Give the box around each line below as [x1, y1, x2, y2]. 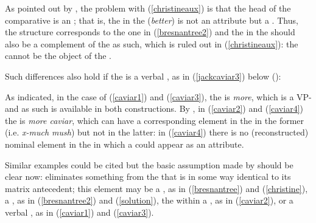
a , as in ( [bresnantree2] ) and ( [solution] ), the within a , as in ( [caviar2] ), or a [5, 194, 293, 207]
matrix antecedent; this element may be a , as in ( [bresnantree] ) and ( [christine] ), [5, 182, 308, 194]
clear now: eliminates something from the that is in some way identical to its [5, 170, 291, 183]
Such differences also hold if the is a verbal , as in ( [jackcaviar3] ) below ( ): [5, 69, 281, 82]
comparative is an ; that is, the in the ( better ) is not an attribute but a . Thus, [5, 13, 298, 26]
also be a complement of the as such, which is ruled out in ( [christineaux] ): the [5, 37, 298, 50]
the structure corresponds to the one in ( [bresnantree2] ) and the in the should [5, 26, 295, 38]
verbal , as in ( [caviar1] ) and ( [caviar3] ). [5, 205, 154, 218]
